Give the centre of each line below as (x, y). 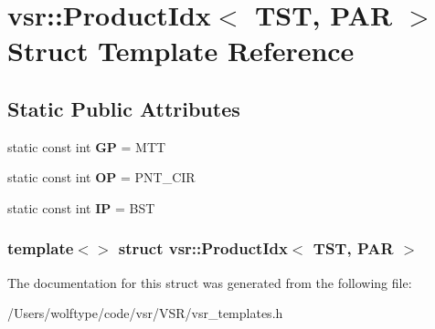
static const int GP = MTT (87, 146)
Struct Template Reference (181, 51)
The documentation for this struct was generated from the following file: (210, 282)
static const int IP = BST (81, 207)
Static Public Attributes (124, 108)
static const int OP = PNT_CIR (101, 177)
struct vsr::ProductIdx (203, 248)
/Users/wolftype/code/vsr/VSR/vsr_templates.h (145, 313)
